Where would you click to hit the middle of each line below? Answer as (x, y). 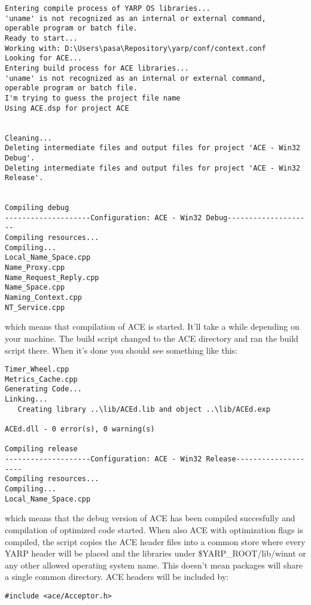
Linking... (26, 399)
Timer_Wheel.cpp (37, 370)
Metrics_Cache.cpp (41, 379)
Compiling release (41, 449)
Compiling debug (37, 208)
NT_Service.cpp (35, 307)
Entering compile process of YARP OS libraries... (108, 8)
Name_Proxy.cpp (35, 268)
